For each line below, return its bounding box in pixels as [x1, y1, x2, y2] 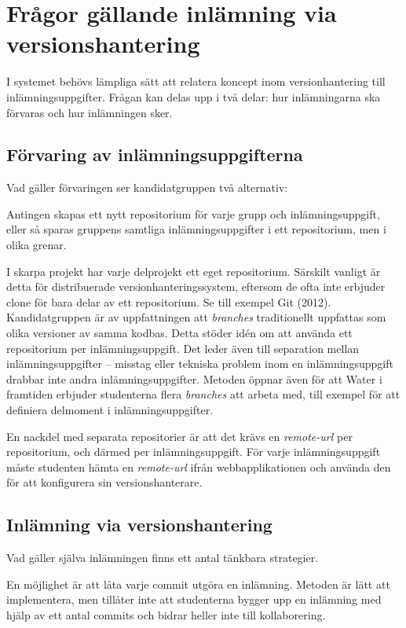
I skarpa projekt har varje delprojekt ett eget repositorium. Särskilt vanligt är [6, 263, 381, 279]
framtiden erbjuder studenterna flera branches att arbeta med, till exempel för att [6, 386, 401, 402]
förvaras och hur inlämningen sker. [6, 104, 173, 120]
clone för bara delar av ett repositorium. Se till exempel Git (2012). [6, 293, 331, 310]
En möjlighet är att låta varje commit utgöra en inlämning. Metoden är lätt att [6, 575, 390, 592]
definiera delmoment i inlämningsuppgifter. [6, 402, 214, 418]
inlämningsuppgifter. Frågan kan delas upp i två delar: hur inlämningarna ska [6, 88, 381, 105]
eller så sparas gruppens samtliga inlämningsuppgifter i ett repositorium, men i [6, 221, 386, 237]
